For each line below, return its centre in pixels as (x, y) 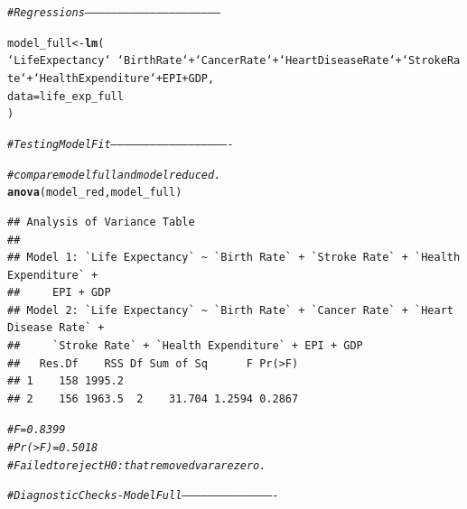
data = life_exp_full (65, 96)
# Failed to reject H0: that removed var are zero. (137, 465)
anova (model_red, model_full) (95, 193)
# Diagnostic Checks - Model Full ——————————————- (143, 496)
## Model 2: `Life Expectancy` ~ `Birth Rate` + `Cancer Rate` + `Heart (230, 310)
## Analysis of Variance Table (101, 222)
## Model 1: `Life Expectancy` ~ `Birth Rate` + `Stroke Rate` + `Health (234, 258)
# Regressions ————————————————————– (114, 13)
